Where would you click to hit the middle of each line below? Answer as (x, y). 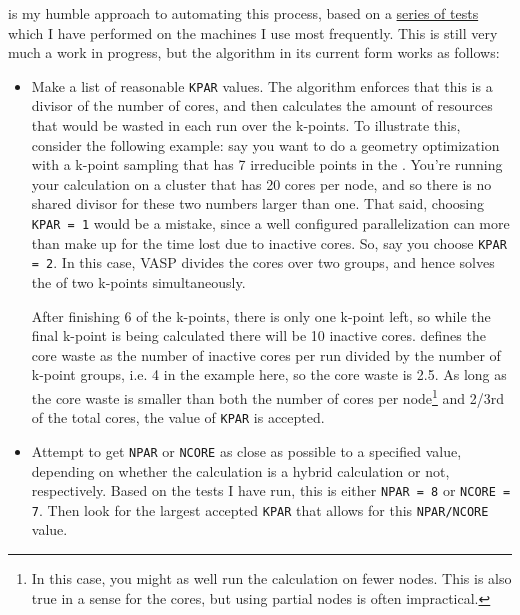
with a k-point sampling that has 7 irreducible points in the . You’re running (267, 164)
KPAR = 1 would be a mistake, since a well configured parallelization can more (270, 223)
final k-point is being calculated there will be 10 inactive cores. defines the (258, 335)
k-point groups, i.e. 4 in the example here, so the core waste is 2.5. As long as (269, 374)
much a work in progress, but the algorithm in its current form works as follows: (254, 52)
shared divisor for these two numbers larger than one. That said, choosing (257, 203)
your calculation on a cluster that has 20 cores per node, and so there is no (261, 183)
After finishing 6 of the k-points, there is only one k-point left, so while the (261, 315)
